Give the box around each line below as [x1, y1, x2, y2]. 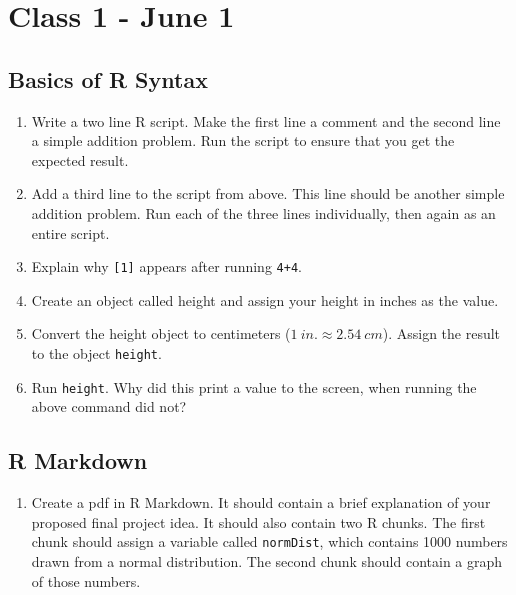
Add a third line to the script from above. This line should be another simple [31, 183, 505, 204]
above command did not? [31, 396, 187, 417]
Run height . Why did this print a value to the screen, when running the [31, 376, 477, 397]
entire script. [31, 222, 110, 243]
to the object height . [31, 342, 162, 363]
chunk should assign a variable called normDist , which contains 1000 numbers [31, 531, 508, 552]
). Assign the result [382, 323, 501, 344]
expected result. [31, 149, 129, 170]
